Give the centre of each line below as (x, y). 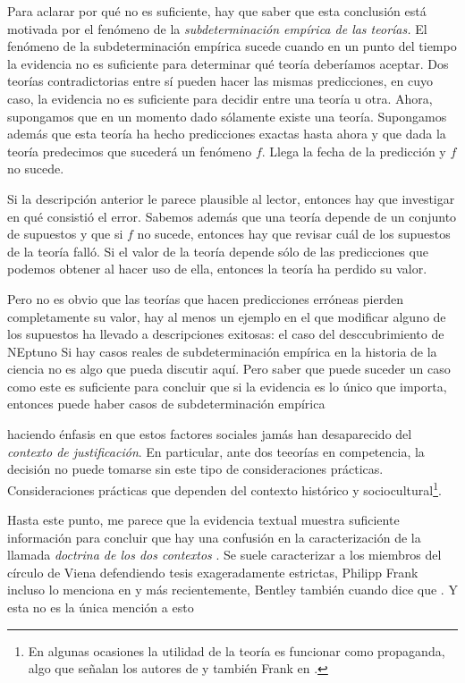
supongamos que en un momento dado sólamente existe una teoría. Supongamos (227, 116)
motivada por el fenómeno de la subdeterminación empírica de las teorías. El (217, 28)
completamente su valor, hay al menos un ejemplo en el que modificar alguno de (227, 316)
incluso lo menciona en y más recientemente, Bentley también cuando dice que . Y (232, 590)
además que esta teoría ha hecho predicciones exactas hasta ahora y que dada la (227, 134)
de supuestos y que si (65, 234)
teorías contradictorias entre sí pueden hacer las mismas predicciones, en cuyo (220, 81)
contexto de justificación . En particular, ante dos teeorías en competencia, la (216, 451)
